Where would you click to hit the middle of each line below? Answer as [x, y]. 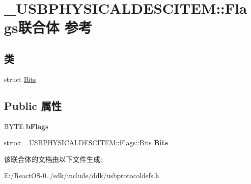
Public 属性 [33, 105]
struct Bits [20, 79]
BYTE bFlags [26, 126]
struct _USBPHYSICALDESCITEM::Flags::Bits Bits [86, 143]
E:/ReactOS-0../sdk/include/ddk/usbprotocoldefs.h [82, 175]
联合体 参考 [55, 27]
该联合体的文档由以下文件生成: [53, 159]
